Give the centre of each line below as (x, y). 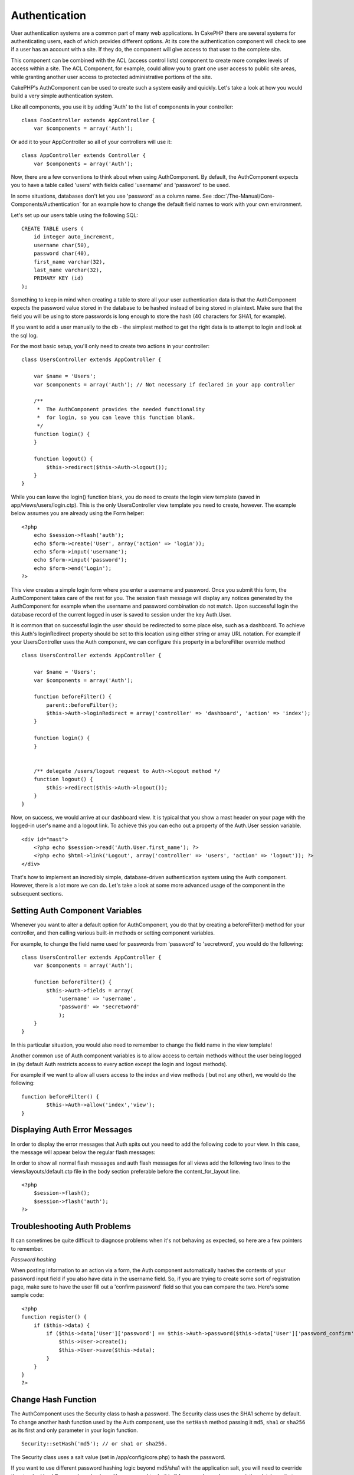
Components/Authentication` (46, 204)
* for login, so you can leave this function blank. (116, 418)
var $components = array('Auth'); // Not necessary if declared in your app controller (164, 384)
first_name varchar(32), (69, 262)
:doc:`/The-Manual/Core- (244, 196)
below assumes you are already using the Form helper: (78, 513)
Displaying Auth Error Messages (72, 1130)
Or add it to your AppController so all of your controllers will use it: (91, 142)
